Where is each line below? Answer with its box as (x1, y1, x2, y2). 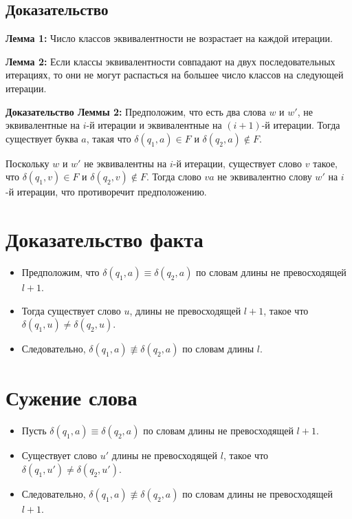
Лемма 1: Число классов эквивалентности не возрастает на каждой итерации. (5, 31, 333, 45)
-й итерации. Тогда (261, 118, 340, 132)
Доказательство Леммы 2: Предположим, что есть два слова (5, 104, 266, 118)
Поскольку (5, 156, 49, 170)
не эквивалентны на (84, 156, 167, 170)
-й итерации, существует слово (173, 156, 302, 170)
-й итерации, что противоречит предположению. (5, 184, 207, 199)
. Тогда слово (146, 169, 201, 184)
